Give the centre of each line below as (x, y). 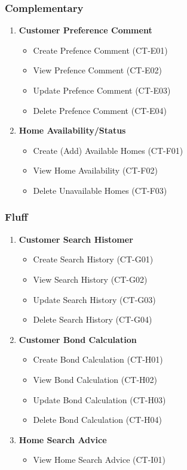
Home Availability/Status (72, 130)
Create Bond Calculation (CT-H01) (98, 359)
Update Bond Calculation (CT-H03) (99, 399)
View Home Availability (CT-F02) (95, 170)
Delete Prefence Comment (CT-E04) (100, 110)
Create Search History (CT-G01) (93, 259)
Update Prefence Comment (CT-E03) (102, 90)
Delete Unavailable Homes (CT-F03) (100, 190)
